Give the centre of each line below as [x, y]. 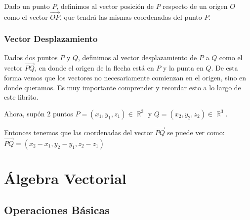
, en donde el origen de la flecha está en [94, 68]
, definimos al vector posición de [105, 6]
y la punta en [183, 68]
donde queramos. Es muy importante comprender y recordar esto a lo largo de [123, 87]
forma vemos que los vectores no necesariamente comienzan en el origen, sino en [125, 78]
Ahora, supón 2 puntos [39, 113]
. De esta [225, 68]
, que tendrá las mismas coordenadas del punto [131, 17]
